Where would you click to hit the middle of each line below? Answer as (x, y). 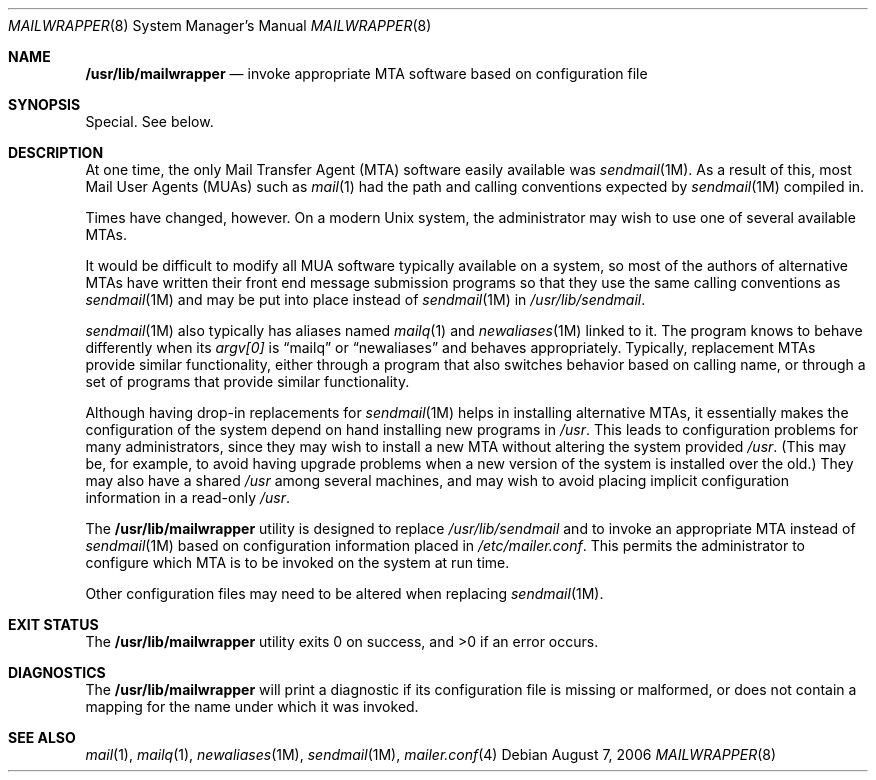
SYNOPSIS (44, 104)
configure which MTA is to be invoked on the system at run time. (297, 562)
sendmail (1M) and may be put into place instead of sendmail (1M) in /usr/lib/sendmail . (365, 299)
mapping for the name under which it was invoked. (252, 706)
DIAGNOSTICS (57, 672)
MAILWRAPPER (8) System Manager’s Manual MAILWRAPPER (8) (220, 25)
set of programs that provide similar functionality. (247, 381)
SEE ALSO (42, 737)
